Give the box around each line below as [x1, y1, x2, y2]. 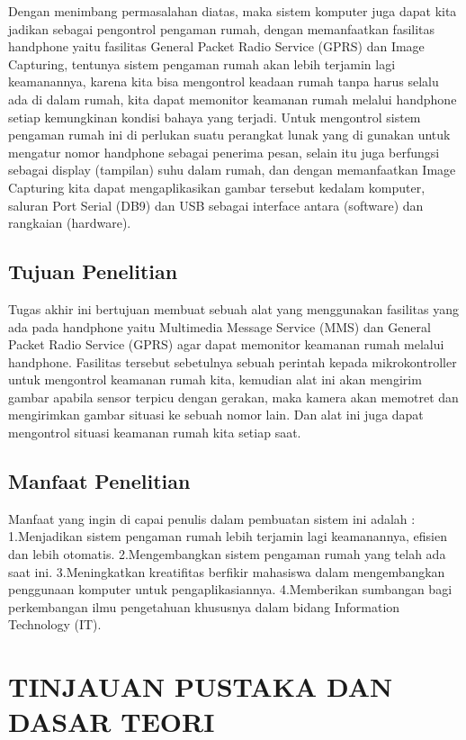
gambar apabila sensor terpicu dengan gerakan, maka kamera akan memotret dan [8, 387, 459, 406]
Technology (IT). [8, 615, 102, 634]
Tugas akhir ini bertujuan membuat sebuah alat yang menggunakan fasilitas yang [8, 299, 459, 318]
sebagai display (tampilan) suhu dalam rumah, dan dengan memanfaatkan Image [8, 160, 456, 179]
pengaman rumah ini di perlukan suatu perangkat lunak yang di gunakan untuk [8, 125, 451, 144]
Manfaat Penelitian [8, 467, 191, 495]
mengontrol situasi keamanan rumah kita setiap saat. [8, 423, 301, 442]
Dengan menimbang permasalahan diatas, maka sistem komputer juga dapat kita [8, 2, 457, 20]
